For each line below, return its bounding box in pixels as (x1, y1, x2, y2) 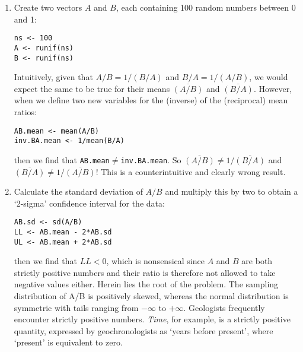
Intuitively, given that (14, 71, 93, 83)
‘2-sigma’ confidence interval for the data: (14, 196, 165, 209)
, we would (249, 71, 288, 83)
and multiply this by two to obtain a (165, 185, 298, 198)
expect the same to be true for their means (14, 82, 170, 94)
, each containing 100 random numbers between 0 (116, 1, 296, 13)
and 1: (14, 12, 37, 25)
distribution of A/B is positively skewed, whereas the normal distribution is (14, 290, 289, 302)
